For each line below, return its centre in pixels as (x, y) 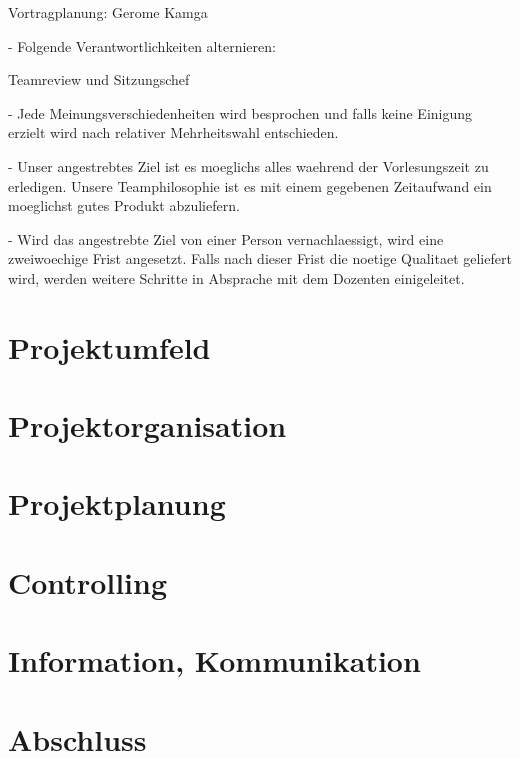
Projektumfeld (109, 346)
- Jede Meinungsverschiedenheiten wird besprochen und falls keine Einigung (240, 112)
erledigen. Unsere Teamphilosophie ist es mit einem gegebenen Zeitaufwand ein (250, 185)
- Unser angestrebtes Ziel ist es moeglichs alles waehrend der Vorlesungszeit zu (248, 165)
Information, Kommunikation (214, 660)
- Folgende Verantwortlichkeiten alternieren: (142, 45)
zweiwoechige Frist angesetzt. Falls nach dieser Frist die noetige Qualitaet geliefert (260, 258)
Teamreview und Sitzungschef (99, 79)
